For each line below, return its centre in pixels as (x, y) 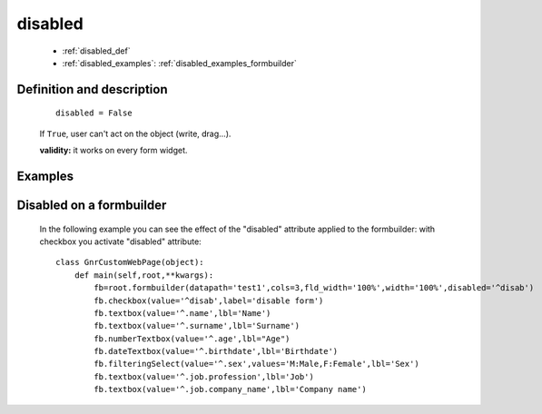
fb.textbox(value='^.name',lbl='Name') (182, 313)
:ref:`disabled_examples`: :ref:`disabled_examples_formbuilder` (179, 63)
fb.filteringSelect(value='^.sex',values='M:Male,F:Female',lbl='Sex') (256, 364)
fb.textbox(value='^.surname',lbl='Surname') (197, 326)
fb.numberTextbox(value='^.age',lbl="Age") (192, 339)
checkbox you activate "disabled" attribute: (120, 241)
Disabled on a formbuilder (92, 205)
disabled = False (94, 113)
